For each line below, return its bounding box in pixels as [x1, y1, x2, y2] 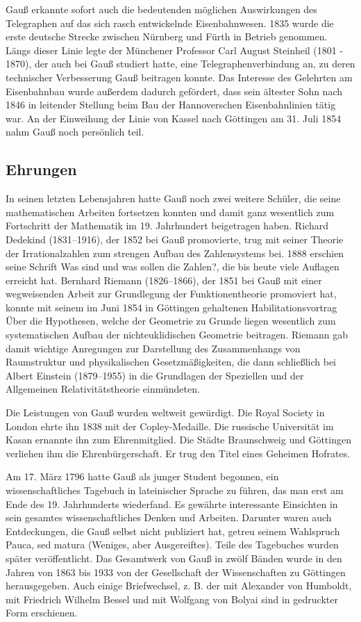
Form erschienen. [6, 605, 78, 620]
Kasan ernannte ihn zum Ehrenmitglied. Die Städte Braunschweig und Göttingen [6, 432, 351, 447]
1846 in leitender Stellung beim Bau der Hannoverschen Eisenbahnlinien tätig [6, 97, 336, 112]
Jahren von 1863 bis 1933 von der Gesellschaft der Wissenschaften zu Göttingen [6, 564, 346, 579]
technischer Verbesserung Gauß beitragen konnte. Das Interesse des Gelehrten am [6, 69, 353, 84]
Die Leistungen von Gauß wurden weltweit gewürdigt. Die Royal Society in [6, 405, 325, 420]
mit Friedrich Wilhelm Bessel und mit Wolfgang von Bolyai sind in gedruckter [6, 591, 338, 606]
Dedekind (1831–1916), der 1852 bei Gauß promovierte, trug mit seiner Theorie [6, 231, 344, 246]
